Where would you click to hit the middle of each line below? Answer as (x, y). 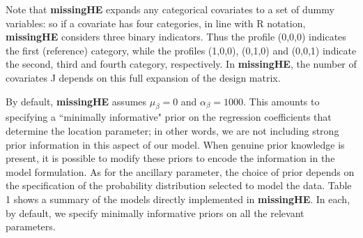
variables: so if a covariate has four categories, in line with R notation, (156, 23)
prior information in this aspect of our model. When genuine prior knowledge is (175, 144)
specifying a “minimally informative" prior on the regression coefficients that (169, 117)
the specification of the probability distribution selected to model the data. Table (179, 185)
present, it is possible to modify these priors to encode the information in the (170, 158)
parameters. (31, 226)
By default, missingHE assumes (76, 101)
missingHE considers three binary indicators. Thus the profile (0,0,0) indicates (176, 37)
